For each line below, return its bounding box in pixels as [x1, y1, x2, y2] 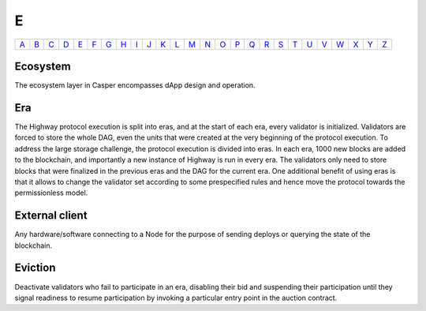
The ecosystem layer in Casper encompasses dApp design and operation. [14, 81, 256, 90]
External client [14, 209, 88, 223]
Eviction [14, 261, 56, 275]
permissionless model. [14, 188, 88, 197]
